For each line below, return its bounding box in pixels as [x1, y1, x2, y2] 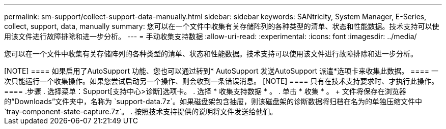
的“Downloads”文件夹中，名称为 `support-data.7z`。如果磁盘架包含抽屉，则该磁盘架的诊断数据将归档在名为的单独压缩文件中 [4, 97, 422, 106]
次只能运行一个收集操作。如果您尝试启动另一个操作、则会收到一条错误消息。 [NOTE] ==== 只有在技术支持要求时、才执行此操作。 [4, 77, 439, 85]
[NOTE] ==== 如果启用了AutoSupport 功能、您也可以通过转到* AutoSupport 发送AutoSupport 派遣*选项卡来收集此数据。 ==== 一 [4, 67, 439, 75]
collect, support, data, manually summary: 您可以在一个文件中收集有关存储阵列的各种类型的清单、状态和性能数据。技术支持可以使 [4, 22, 439, 30]
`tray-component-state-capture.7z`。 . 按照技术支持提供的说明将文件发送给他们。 [4, 107, 277, 116]
